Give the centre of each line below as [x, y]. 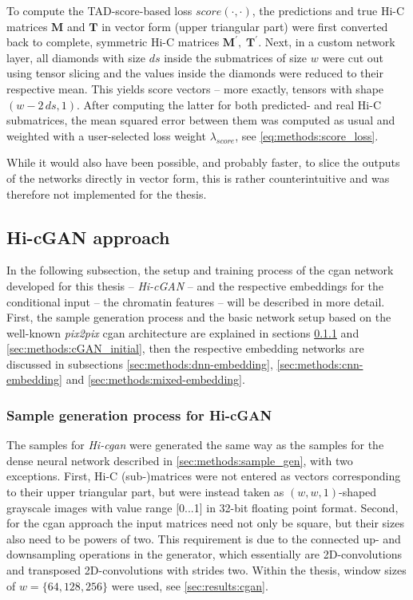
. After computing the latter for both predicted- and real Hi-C [229, 104]
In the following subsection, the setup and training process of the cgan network [200, 270]
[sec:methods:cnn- [320, 363]
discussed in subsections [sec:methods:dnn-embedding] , [140, 363]
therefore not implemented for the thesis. [107, 193]
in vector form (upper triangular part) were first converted [245, 26]
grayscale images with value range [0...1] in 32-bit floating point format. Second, [203, 507]
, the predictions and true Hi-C [328, 10]
